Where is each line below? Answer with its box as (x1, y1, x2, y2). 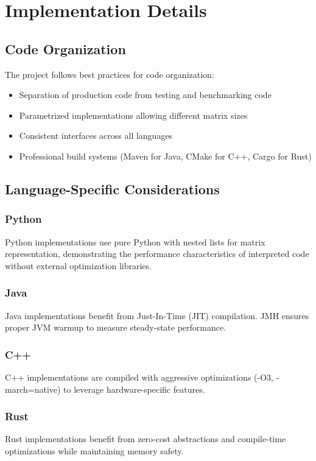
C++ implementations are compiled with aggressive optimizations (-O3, (5, 370, 273, 383)
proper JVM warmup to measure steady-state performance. (5, 321, 226, 334)
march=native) (5, 382, 61, 395)
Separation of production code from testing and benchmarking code (19, 88, 272, 101)
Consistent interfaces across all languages (19, 129, 173, 142)
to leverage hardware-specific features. (63, 382, 205, 395)
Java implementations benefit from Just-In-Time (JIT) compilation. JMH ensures (5, 309, 309, 322)
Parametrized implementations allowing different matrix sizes (19, 108, 248, 121)
